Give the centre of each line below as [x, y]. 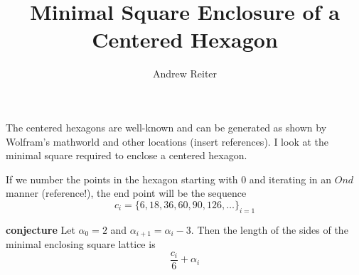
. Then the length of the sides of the [269, 229]
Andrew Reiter [185, 74]
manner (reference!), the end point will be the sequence [126, 193]
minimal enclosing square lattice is [81, 244]
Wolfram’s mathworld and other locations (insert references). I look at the [167, 141]
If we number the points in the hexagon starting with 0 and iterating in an [169, 179]
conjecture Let [41, 229]
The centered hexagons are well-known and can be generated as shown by [166, 127]
